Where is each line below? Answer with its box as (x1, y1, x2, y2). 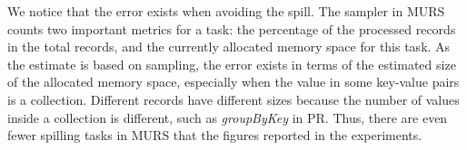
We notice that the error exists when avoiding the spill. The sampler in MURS (7, 2, 445, 20)
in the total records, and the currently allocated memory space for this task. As (7, 37, 451, 56)
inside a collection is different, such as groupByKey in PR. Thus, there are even (7, 108, 448, 127)
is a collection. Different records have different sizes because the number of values (7, 89, 460, 108)
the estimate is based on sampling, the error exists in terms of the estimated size (7, 54, 456, 73)
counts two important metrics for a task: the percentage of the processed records (7, 19, 456, 38)
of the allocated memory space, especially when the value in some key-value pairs (7, 72, 460, 91)
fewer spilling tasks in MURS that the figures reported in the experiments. (7, 126, 422, 145)
